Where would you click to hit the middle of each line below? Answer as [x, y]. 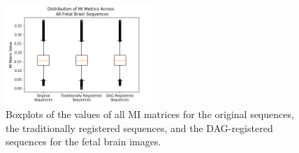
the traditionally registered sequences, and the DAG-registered [139, 127]
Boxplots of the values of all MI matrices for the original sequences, [150, 114]
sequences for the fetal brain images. [83, 141]
